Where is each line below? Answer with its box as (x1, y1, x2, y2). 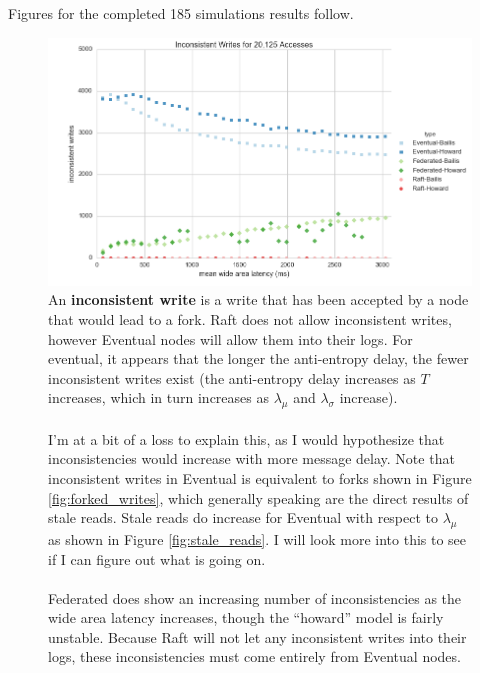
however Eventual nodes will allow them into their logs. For (48, 328, 413, 349)
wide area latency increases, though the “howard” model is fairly (48, 607, 444, 628)
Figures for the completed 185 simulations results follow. (8, 3, 354, 23)
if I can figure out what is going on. (48, 548, 266, 569)
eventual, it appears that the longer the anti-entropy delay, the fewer (48, 348, 469, 369)
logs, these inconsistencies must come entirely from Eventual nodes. (48, 646, 461, 667)
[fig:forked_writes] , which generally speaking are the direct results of (48, 487, 469, 508)
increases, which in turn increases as (48, 387, 269, 408)
